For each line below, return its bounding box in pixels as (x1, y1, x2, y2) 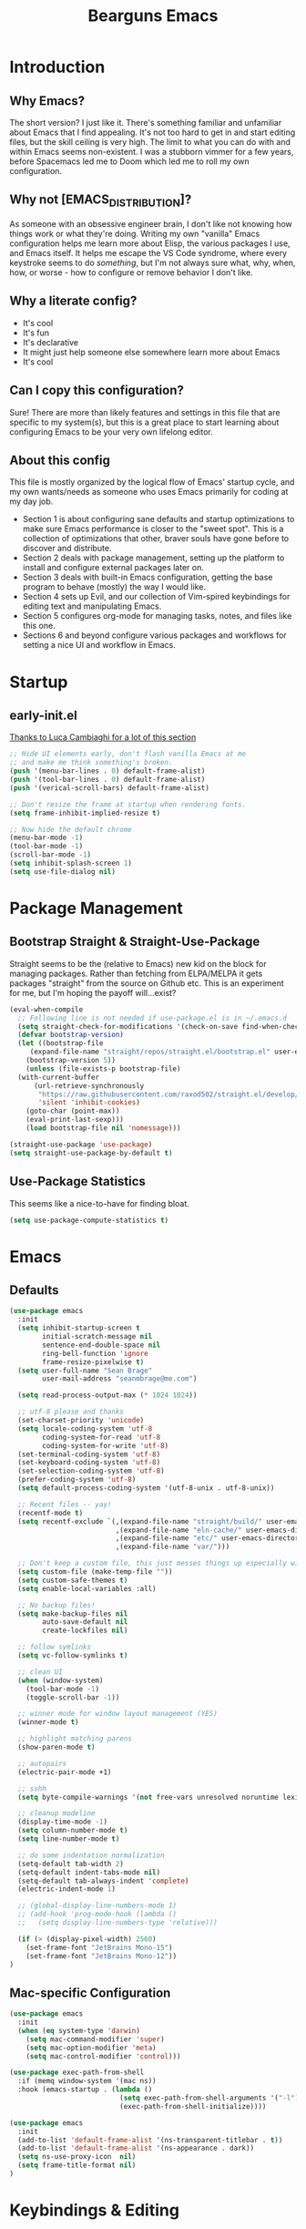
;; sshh (17, 1783, 47, 1793)
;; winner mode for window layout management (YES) (17, 1710, 219, 1719)
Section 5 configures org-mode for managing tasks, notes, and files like (22, 611, 292, 621)
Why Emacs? (9, 93, 86, 108)
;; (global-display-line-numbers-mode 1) (17, 1901, 178, 1910)
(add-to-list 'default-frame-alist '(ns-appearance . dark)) (17, 2143, 255, 2153)
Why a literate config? (9, 293, 138, 309)
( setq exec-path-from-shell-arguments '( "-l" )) (119, 2093, 303, 2103)
